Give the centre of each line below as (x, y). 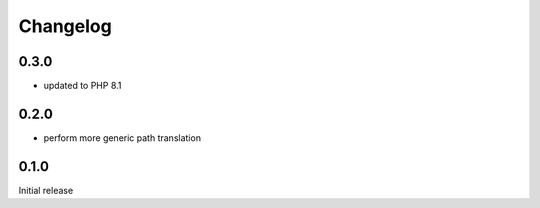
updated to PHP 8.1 (82, 86)
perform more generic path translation (122, 137)
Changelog (65, 26)
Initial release (46, 190)
